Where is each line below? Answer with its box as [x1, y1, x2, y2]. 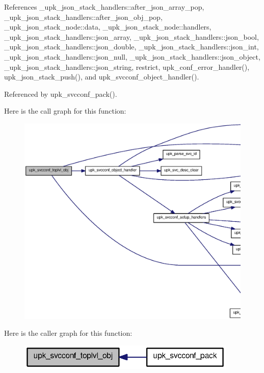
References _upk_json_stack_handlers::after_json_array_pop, [4, 2, 204, 12]
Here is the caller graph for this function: [4, 328, 133, 338]
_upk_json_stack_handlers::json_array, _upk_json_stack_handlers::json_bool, [4, 31, 259, 42]
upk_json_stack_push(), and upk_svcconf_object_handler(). [4, 71, 199, 82]
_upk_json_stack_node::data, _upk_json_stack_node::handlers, [4, 21, 212, 32]
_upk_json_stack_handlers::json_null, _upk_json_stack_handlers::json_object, [4, 51, 260, 62]
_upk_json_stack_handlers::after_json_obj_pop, [4, 11, 163, 22]
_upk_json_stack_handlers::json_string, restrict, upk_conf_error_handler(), [4, 61, 250, 72]
